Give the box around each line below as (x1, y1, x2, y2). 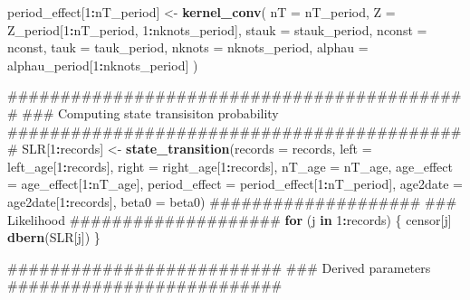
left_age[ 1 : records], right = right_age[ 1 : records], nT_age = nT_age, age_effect (7, 156, 453, 175)
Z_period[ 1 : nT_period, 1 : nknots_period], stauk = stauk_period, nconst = (7, 20, 427, 39)
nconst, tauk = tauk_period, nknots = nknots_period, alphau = (7, 38, 369, 57)
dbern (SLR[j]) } (7, 228, 101, 247)
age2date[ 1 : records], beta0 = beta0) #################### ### (7, 192, 457, 211)
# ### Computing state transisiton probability (7, 103, 279, 122)
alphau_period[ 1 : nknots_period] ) (7, 55, 198, 74)
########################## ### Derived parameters (7, 258, 431, 277)
